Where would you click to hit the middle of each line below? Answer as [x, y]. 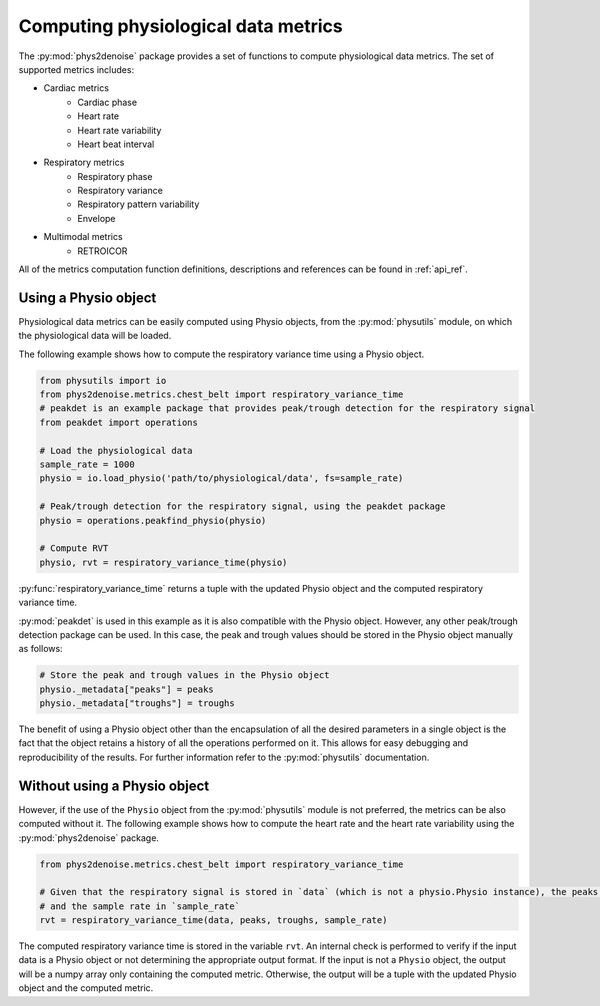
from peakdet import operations [119, 422]
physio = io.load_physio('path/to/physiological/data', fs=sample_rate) [221, 478]
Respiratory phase [115, 176]
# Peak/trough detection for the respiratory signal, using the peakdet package [242, 506]
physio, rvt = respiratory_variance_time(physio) [163, 562]
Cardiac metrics [76, 88]
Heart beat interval [116, 144]
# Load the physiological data [116, 450]
